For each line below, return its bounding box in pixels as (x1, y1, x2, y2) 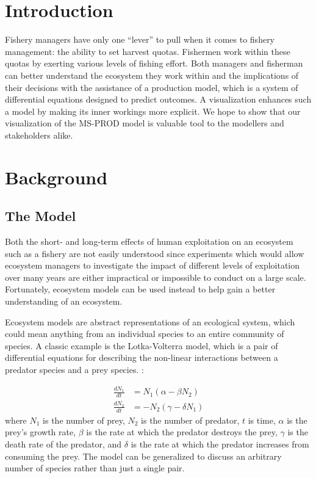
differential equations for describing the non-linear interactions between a (5, 351, 278, 364)
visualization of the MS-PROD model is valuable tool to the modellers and (5, 117, 284, 129)
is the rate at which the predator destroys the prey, (86, 425, 278, 438)
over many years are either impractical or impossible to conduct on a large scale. (5, 270, 306, 283)
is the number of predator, (141, 413, 240, 426)
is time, (248, 413, 276, 426)
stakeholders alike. (5, 128, 73, 141)
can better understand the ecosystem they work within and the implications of (5, 68, 299, 81)
